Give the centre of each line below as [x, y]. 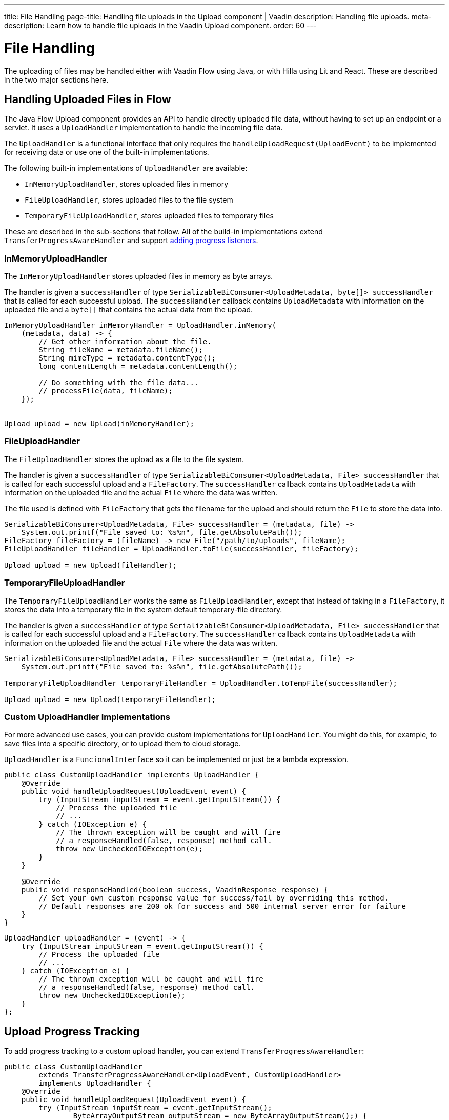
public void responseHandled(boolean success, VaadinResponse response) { [175, 890]
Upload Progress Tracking [72, 1031]
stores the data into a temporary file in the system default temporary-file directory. [143, 609]
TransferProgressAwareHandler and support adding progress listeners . [131, 241]
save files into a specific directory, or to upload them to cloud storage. [123, 744]
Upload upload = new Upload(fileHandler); [91, 565]
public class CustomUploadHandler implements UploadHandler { [132, 775]
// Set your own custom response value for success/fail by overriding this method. [214, 898]
